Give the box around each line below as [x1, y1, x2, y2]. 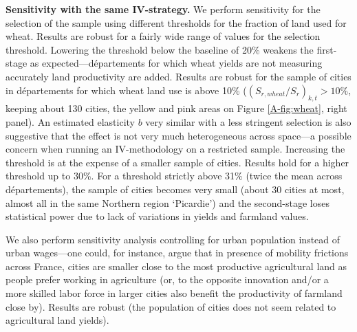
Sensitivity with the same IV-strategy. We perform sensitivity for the [6, 2, 321, 16]
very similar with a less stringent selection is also [145, 114, 351, 129]
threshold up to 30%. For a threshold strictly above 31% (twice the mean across [6, 168, 343, 183]
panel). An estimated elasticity [6, 114, 135, 129]
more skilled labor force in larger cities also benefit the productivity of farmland [6, 286, 343, 300]
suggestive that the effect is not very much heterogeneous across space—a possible [6, 128, 351, 142]
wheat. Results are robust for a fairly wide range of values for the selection [6, 29, 321, 43]
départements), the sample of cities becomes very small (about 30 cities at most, [6, 181, 345, 196]
